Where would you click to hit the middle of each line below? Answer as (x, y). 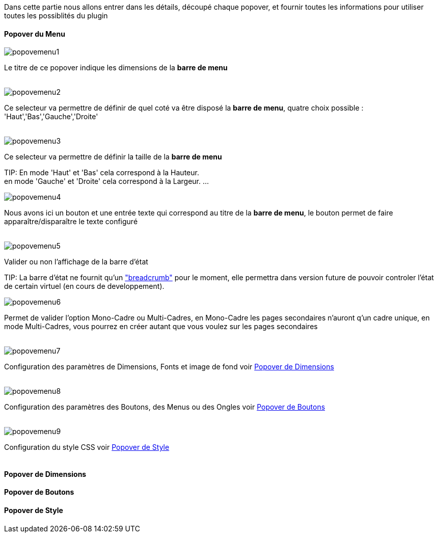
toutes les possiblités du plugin (56, 16)
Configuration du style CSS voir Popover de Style (87, 447)
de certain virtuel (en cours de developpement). (84, 286)
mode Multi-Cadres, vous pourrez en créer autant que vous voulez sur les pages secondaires (161, 327)
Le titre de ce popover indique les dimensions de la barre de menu (116, 68)
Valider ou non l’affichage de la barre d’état (76, 262)
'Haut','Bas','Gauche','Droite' (51, 117)
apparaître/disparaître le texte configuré (71, 222)
